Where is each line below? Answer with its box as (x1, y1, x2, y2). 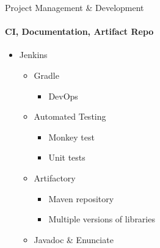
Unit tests (48, 151, 85, 164)
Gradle (34, 68, 59, 81)
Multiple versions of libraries (48, 213, 155, 225)
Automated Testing (34, 110, 106, 123)
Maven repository (48, 192, 114, 205)
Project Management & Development (5, 1, 144, 13)
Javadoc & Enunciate (34, 233, 114, 246)
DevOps (48, 89, 78, 102)
